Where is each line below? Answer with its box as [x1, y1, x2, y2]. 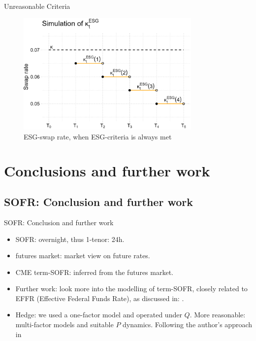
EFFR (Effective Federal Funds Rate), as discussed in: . [15, 293, 184, 303]
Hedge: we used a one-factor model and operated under [15, 309, 182, 320]
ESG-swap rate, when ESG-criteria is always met [24, 131, 172, 141]
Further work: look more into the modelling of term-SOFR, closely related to [15, 283, 248, 294]
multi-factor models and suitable [15, 319, 114, 330]
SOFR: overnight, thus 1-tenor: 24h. [15, 234, 125, 244]
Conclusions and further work [4, 160, 210, 180]
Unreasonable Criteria [4, 1, 70, 11]
